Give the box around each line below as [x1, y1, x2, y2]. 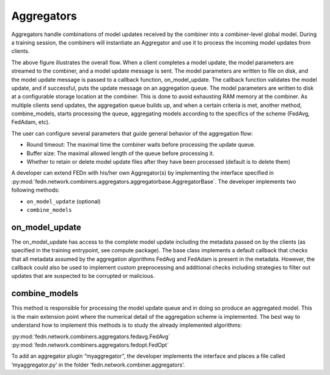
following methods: [11, 186, 60, 194]
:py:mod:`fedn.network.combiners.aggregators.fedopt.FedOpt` [11, 341, 169, 348]
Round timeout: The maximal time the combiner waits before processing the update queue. [26, 141, 256, 148]
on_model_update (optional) [26, 197, 101, 205]
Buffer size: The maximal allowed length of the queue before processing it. [26, 150, 215, 157]
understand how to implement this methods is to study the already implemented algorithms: [11, 321, 243, 329]
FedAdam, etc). [11, 118, 50, 126]
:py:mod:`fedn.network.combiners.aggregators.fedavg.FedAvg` [11, 333, 170, 340]
